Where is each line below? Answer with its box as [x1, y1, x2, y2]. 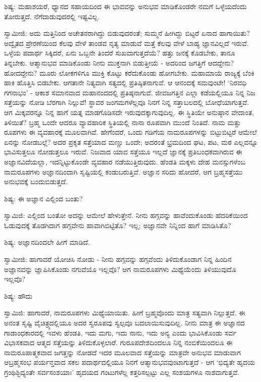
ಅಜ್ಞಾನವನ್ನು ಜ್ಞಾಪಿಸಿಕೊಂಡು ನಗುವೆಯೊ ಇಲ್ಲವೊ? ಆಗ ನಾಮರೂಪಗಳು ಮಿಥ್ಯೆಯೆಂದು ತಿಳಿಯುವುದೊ [4, 263, 236, 274]
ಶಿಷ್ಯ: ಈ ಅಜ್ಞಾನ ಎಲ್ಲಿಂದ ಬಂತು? [4, 193, 83, 203]
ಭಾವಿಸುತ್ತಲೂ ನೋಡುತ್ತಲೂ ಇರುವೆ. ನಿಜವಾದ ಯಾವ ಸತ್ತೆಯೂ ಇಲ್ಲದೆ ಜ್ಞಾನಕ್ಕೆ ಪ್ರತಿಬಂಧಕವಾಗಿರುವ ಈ [4, 146, 242, 157]
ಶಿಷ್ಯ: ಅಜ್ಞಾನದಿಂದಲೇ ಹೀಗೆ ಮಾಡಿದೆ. [4, 237, 90, 247]
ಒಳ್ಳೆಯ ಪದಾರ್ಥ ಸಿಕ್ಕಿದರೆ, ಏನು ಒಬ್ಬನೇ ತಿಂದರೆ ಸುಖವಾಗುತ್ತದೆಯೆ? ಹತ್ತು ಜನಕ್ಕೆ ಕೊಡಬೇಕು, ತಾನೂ [4, 47, 235, 58]
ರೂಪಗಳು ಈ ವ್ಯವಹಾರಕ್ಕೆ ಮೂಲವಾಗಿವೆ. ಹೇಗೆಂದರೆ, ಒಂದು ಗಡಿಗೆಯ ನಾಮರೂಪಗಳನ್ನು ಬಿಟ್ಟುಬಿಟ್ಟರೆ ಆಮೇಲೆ [4, 127, 257, 137]
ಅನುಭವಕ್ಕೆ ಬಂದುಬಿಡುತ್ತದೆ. [4, 176, 68, 187]
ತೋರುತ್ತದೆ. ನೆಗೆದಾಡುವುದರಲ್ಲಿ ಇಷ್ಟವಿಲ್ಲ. [4, 11, 100, 21]
